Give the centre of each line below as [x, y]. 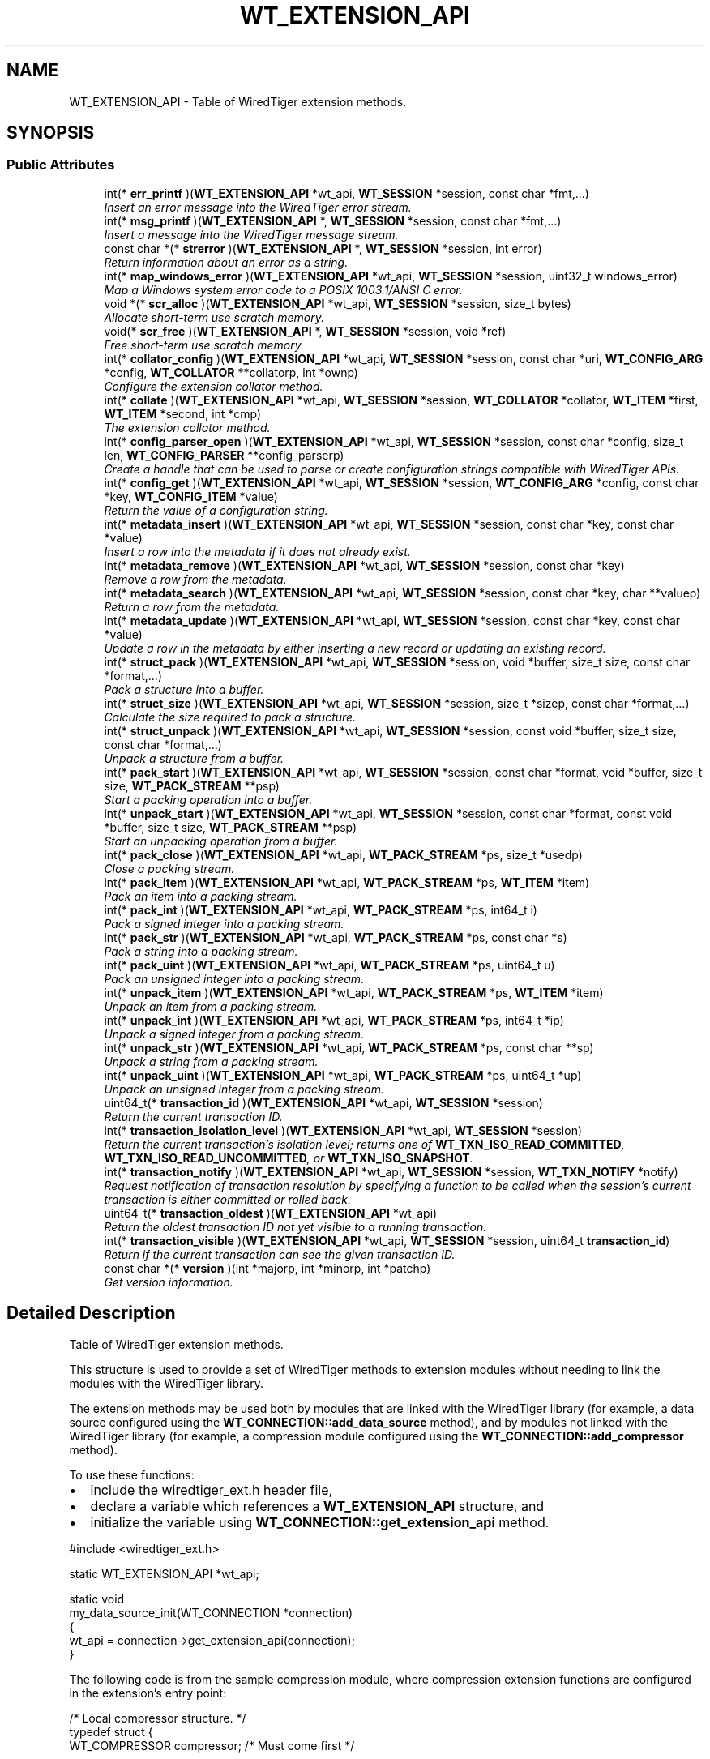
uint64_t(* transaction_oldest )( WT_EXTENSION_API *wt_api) [271, 1213]
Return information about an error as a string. [226, 262]
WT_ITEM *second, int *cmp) [183, 413]
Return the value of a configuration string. [216, 510]
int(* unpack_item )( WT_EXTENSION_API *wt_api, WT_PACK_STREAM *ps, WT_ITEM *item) [354, 992]
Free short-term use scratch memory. [204, 345]
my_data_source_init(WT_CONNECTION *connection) [211, 1612]
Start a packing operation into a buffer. [208, 799]
